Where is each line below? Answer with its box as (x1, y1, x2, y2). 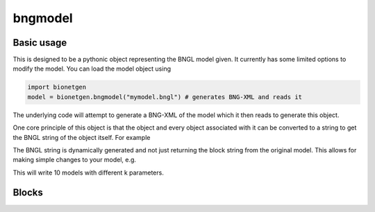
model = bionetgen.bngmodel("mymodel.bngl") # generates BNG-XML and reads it (27, 93, 302, 100)
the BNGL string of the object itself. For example (12, 133, 151, 141)
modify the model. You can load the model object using (12, 64, 172, 73)
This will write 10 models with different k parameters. (12, 168, 165, 177)
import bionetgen (27, 83, 87, 91)
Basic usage (12, 37, 67, 48)
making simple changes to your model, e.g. (12, 156, 137, 164)
